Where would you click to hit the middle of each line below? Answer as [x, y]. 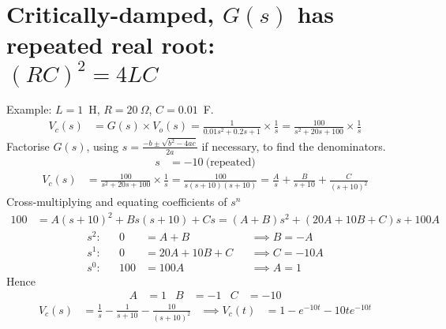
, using [103, 146]
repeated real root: [111, 45]
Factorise [28, 146]
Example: [29, 109]
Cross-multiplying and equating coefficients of [117, 202]
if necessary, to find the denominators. [294, 146]
